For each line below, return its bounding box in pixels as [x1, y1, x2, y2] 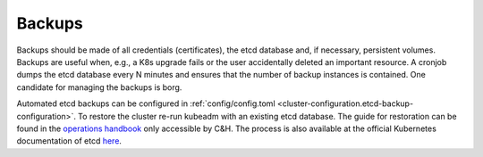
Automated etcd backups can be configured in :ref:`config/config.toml [16, 98, 276, 109]
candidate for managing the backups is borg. [16, 81, 182, 93]
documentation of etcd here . [16, 136, 123, 146]
